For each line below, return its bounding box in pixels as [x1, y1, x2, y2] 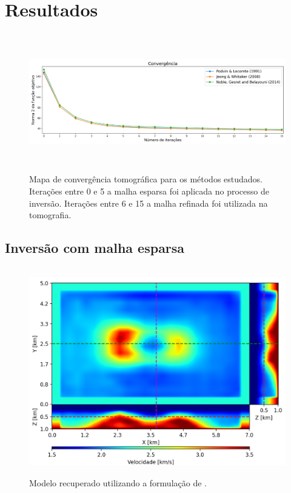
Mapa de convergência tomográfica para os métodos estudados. [29, 173, 263, 185]
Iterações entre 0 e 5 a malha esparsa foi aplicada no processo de [29, 185, 269, 198]
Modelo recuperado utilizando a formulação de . [29, 476, 207, 489]
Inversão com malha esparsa [5, 238, 185, 257]
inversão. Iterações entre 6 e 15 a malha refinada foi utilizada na [29, 196, 268, 209]
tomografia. [29, 209, 72, 221]
